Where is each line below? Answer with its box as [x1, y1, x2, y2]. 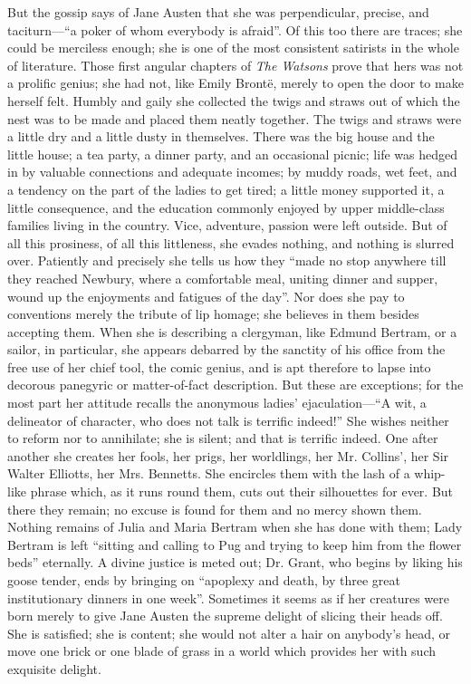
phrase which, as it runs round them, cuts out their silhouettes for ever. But [30, 482, 454, 501]
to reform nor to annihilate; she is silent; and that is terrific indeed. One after [7, 429, 438, 448]
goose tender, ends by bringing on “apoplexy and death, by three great [7, 571, 400, 589]
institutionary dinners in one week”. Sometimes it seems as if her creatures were [7, 588, 449, 607]
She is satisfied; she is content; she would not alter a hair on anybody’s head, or [7, 623, 451, 642]
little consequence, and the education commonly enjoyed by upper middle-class [7, 197, 445, 217]
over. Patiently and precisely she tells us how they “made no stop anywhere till [7, 251, 447, 270]
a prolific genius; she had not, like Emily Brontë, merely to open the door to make [7, 73, 464, 92]
